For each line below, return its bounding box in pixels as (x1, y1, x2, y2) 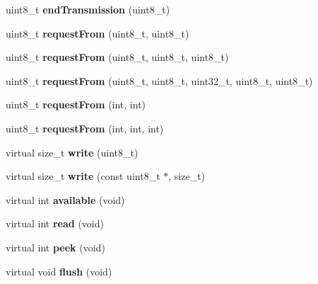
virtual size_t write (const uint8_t (6, 169, 160, 183)
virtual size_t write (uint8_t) (6, 144, 139, 159)
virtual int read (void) (6, 216, 104, 231)
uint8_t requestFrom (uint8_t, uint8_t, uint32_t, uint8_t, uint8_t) (6, 73, 313, 88)
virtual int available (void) (6, 192, 125, 207)
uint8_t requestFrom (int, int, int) (6, 120, 164, 135)
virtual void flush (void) (6, 263, 112, 278)
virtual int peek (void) (6, 239, 105, 254)
